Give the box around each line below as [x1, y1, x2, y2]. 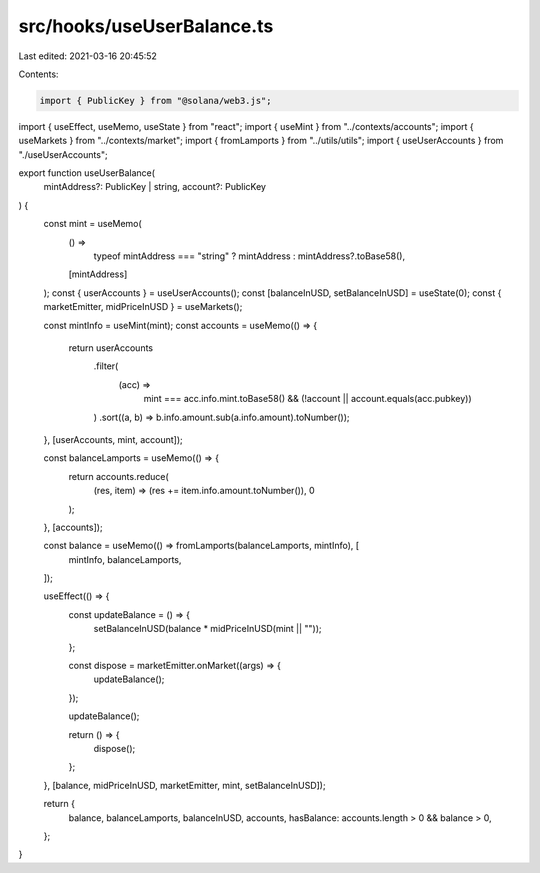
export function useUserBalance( [18, 167, 155, 179]
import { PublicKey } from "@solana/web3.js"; [39, 95, 272, 106]
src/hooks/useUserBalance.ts [18, 15, 274, 37]
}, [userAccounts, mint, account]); [43, 433, 184, 445]
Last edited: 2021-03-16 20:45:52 [18, 50, 157, 62]
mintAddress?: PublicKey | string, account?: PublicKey [43, 181, 267, 193]
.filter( [93, 360, 119, 372]
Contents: [18, 68, 59, 80]
